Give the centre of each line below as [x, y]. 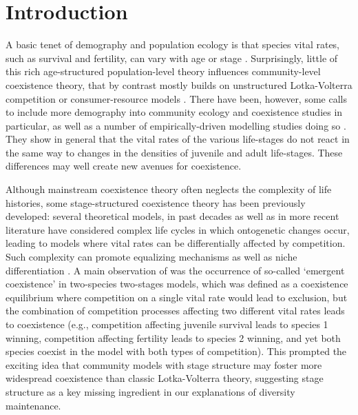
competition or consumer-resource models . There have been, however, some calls [176, 98]
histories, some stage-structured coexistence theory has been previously [156, 202]
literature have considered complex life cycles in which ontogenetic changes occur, [178, 229]
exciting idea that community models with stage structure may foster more [164, 364]
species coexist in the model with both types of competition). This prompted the [176, 351]
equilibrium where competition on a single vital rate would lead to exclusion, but [177, 297]
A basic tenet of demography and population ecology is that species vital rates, [173, 44]
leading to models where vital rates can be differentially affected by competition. [176, 243]
